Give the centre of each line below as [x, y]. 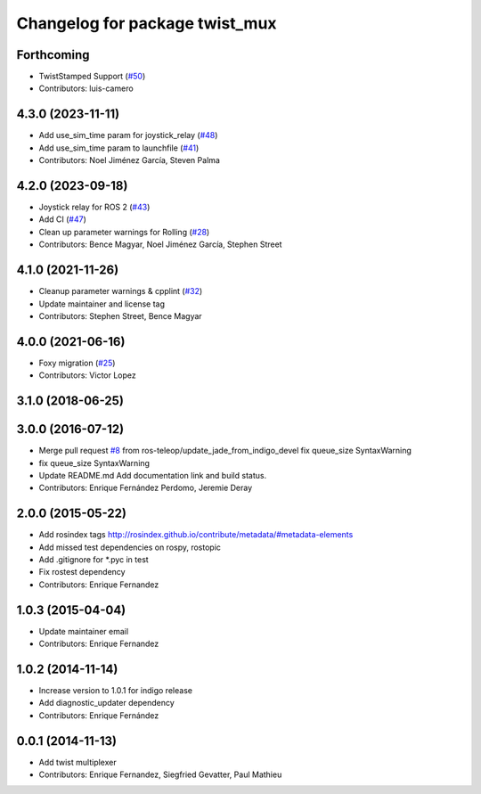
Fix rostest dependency [82, 572]
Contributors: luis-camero [86, 88]
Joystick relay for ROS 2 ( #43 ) [94, 207]
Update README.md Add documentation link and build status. [153, 475]
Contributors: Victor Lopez [88, 375]
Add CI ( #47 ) [62, 219]
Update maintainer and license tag [102, 304]
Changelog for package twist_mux [147, 23]
